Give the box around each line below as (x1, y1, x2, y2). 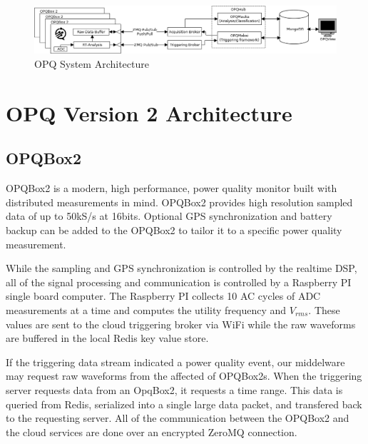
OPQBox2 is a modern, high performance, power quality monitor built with (6, 181, 337, 196)
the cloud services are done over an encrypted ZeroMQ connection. (6, 424, 297, 439)
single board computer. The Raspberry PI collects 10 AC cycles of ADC (6, 288, 321, 303)
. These (308, 303, 340, 317)
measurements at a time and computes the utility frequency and (6, 303, 287, 317)
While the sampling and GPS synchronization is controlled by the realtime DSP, (6, 261, 357, 276)
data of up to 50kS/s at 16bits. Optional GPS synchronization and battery (6, 208, 332, 223)
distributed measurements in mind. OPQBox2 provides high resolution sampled (6, 194, 353, 209)
